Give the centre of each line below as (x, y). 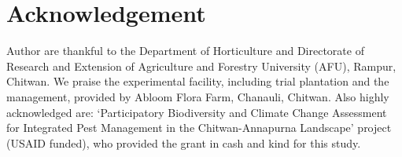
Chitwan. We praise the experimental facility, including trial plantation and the (198, 81)
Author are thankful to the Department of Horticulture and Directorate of (185, 51)
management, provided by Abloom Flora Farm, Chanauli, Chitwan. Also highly (198, 96)
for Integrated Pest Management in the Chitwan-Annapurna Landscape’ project (199, 128)
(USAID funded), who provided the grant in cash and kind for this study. (184, 142)
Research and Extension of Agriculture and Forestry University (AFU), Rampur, (201, 66)
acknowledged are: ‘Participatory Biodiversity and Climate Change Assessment (197, 112)
